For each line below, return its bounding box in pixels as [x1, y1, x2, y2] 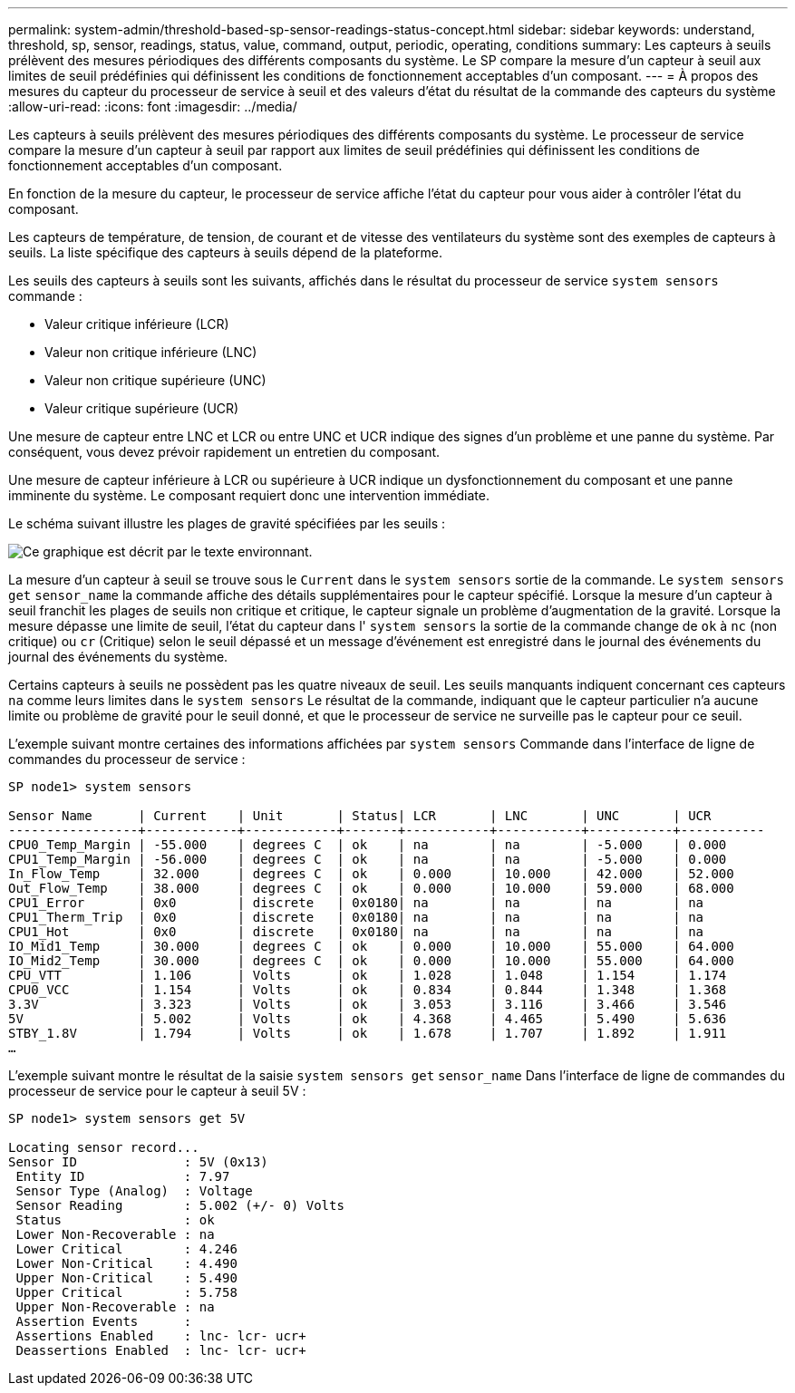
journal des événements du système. [8, 649, 228, 664]
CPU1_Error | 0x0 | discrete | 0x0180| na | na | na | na [8, 895, 704, 910]
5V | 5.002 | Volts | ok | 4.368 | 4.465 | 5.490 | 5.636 [8, 1011, 727, 1026]
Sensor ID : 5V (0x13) [8, 1155, 268, 1169]
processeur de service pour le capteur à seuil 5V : [8, 1083, 306, 1098]
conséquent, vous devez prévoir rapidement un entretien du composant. [8, 444, 441, 459]
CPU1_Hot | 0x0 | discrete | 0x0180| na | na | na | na [8, 924, 704, 939]
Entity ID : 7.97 [15, 1169, 230, 1184]
